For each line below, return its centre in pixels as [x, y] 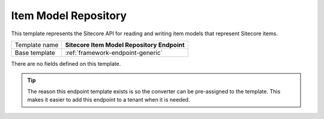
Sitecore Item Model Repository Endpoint [125, 45]
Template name [37, 45]
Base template [35, 53]
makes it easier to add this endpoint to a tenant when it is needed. [109, 100]
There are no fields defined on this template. [66, 63]
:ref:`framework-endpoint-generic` [114, 53]
